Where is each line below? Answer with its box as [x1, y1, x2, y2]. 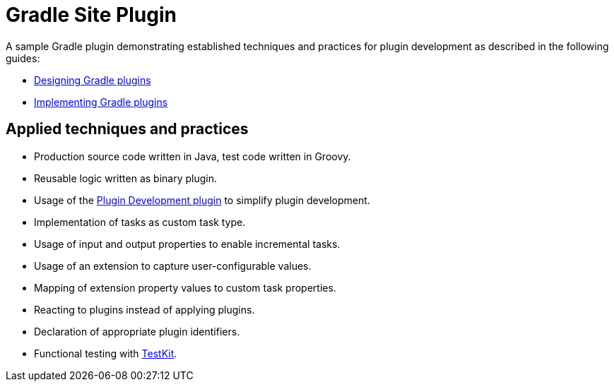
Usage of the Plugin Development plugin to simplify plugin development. [34, 194, 370, 206]
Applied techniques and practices [6, 120, 249, 138]
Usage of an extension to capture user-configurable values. [34, 259, 312, 272]
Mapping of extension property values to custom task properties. [34, 281, 336, 294]
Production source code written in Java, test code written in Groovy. [34, 150, 351, 162]
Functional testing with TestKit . [34, 347, 177, 359]
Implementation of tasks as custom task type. [34, 215, 246, 228]
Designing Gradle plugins [34, 73, 151, 86]
